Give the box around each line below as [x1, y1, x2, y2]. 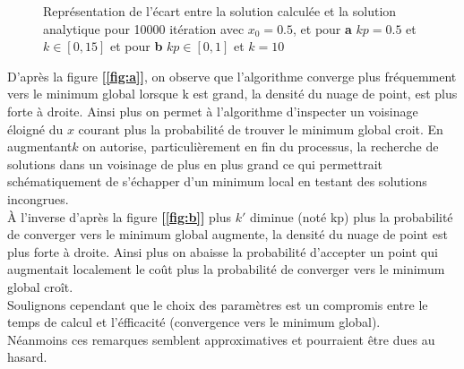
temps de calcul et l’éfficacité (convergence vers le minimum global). [7, 313, 381, 331]
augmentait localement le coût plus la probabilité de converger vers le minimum [7, 260, 445, 279]
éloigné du [7, 119, 64, 138]
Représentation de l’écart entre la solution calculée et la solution [43, 2, 397, 20]
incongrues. [7, 189, 69, 208]
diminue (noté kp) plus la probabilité [250, 207, 453, 226]
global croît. [7, 277, 73, 296]
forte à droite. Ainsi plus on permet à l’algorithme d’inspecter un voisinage [7, 101, 418, 120]
